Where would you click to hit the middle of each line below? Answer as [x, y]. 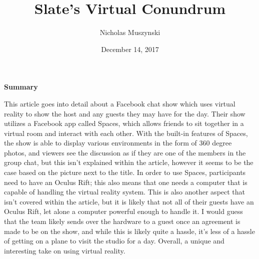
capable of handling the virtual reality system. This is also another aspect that [125, 192]
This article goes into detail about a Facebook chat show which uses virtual [120, 103]
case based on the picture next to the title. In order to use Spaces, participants [125, 172]
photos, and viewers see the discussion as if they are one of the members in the [125, 152]
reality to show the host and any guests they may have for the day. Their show [125, 113]
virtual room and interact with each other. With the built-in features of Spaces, [126, 133]
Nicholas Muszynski [130, 32]
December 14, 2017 [130, 49]
